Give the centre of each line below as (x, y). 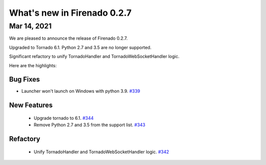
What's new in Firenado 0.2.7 (70, 13)
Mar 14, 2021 (30, 26)
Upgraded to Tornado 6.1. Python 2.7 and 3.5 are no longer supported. (80, 47)
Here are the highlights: (33, 65)
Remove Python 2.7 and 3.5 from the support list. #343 (89, 125)
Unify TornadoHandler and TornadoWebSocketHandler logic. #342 (101, 152)
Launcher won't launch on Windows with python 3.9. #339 (81, 91)
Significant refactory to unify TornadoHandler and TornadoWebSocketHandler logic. (94, 56)
